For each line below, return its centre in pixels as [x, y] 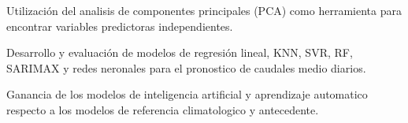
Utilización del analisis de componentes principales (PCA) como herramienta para [204, 10]
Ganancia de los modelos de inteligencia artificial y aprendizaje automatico [187, 94]
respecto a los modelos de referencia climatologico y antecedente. [163, 109]
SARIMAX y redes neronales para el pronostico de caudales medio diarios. [186, 67]
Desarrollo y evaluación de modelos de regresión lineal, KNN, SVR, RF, [180, 52]
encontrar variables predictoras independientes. [120, 26]
